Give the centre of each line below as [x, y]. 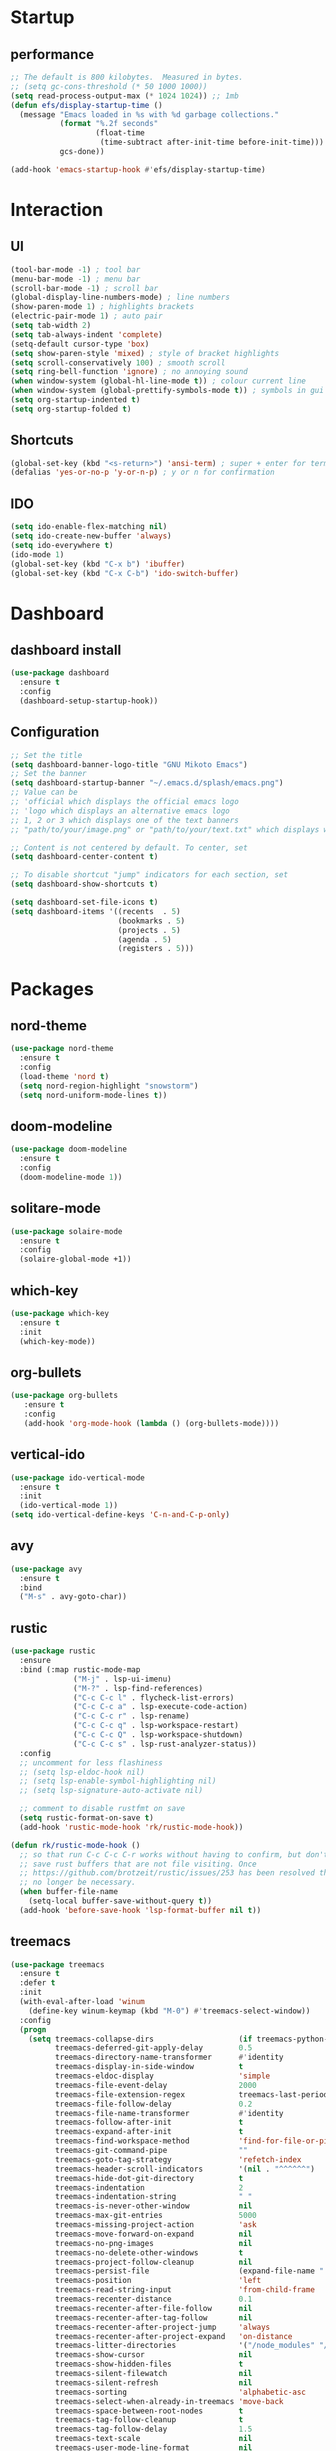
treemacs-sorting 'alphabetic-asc [180, 2392]
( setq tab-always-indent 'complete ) [86, 334]
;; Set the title [46, 755]
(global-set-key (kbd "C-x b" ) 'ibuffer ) [98, 564]
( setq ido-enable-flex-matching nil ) [89, 527]
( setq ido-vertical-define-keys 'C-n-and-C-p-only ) [120, 1515]
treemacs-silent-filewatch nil [153, 2374]
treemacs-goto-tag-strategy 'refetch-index [178, 2159]
